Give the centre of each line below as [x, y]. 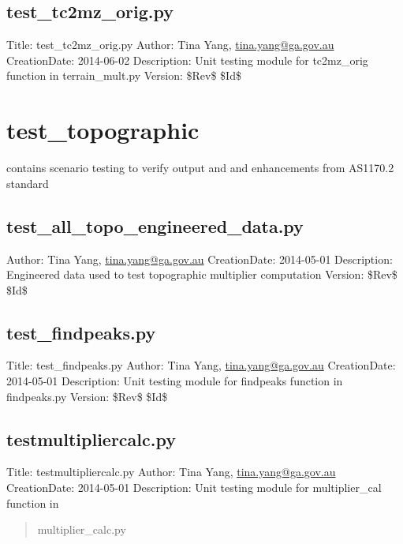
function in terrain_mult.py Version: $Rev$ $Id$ [124, 75]
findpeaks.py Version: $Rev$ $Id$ [87, 396]
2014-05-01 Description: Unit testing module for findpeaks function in [175, 381]
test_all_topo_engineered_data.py [155, 225]
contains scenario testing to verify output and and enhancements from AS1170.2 [200, 168]
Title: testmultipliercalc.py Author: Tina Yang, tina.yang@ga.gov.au [171, 472]
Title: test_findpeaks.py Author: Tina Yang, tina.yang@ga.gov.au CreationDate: [201, 365]
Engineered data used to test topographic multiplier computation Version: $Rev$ [202, 274]
